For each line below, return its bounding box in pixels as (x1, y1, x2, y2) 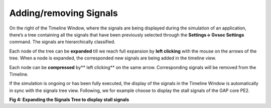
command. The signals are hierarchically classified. (9, 39, 115, 45)
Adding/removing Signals (9, 7, 118, 18)
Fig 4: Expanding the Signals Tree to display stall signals (9, 96, 129, 102)
